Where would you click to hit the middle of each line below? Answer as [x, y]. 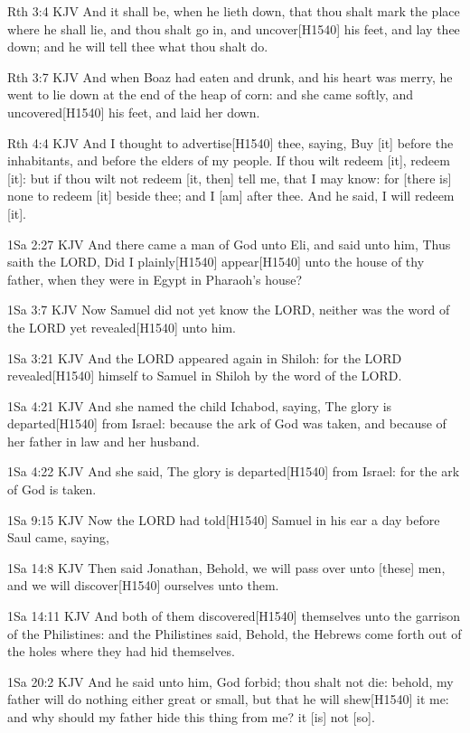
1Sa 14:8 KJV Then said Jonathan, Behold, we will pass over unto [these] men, [226, 567]
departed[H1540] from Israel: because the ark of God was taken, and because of [227, 423]
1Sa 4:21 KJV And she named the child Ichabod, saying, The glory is [200, 405]
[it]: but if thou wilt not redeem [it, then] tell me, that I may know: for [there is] [230, 178]
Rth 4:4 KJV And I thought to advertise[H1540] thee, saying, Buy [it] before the [230, 142]
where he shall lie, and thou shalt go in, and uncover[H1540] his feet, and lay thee [234, 28]
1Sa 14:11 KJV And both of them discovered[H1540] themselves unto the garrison [234, 616]
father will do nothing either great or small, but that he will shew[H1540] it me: [228, 699]
